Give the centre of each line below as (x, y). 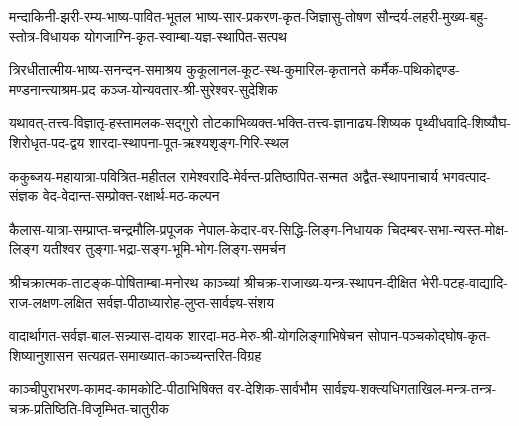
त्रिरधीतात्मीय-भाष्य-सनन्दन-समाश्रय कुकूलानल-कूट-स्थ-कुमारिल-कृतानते (187, 69)
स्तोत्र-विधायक (44, 35)
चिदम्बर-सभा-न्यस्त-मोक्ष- (448, 228)
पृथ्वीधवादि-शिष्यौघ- (463, 122)
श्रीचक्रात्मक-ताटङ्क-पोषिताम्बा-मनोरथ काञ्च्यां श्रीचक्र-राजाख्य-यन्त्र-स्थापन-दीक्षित (213, 281)
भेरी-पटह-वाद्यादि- (464, 281)
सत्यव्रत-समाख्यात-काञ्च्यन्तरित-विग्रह (169, 354)
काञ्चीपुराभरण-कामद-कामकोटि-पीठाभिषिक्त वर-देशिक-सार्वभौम (163, 388)
